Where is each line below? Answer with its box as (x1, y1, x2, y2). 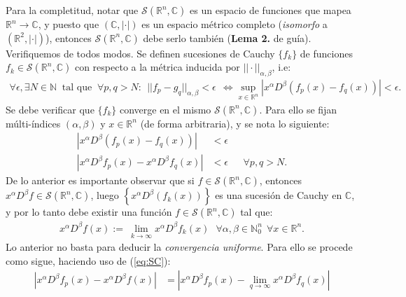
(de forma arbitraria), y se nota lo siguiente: (140, 116, 330, 130)
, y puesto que (38, 17, 99, 31)
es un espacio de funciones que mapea (190, 3, 351, 17)
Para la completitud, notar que (6, 3, 139, 17)
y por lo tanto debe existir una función (6, 205, 172, 219)
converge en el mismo (119, 102, 211, 116)
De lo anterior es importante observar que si (6, 173, 195, 188)
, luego (90, 188, 119, 202)
